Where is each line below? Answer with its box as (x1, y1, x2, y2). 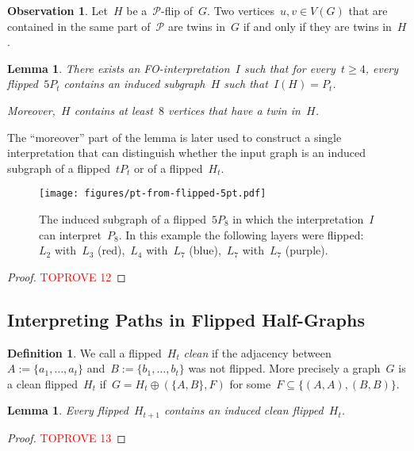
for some (229, 375, 271, 392)
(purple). (285, 242, 328, 258)
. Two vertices (207, 2, 274, 18)
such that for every (243, 59, 335, 76)
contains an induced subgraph (63, 75, 205, 92)
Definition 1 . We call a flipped (7, 344, 162, 361)
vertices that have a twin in (167, 101, 301, 118)
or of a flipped (134, 159, 203, 176)
